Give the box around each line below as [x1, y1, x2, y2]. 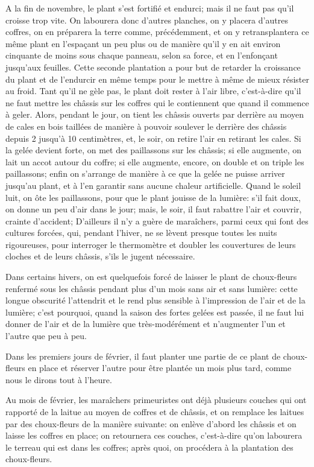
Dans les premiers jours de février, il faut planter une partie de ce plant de [5, 349, 281, 362]
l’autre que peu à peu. [5, 329, 87, 342]
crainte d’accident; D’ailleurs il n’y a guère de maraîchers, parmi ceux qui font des [5, 214, 309, 227]
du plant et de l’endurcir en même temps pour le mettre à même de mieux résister [5, 72, 309, 85]
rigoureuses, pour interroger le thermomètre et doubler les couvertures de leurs [5, 238, 296, 250]
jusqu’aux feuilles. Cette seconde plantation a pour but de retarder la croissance [5, 60, 301, 73]
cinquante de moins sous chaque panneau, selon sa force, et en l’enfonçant [5, 49, 278, 62]
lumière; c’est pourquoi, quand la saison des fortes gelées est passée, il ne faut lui [5, 305, 304, 318]
